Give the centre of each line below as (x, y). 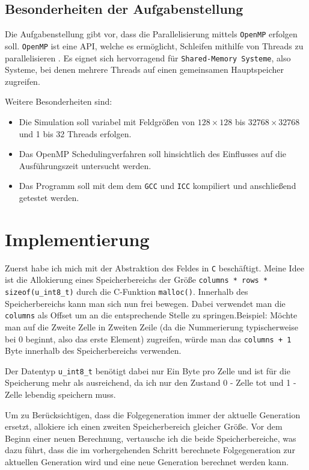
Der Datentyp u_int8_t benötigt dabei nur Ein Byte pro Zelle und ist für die (148, 370)
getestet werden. (49, 197)
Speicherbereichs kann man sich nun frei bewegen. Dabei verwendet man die (145, 303)
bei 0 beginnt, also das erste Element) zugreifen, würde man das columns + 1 (148, 339)
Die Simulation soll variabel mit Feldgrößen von (107, 121)
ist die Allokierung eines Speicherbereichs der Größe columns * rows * (136, 280)
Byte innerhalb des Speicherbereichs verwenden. (93, 351)
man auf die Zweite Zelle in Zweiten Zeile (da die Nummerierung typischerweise (151, 326)
